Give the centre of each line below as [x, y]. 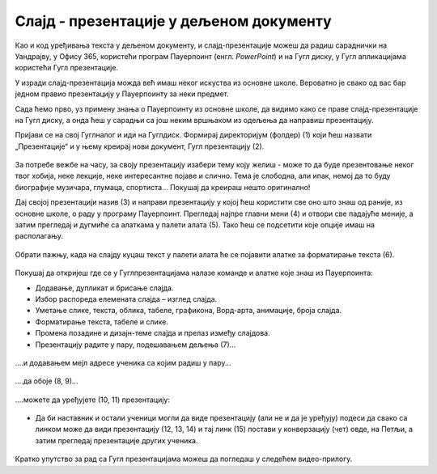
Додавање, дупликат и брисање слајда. [104, 288]
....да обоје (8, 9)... [47, 381]
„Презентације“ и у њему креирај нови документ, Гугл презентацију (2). [140, 146]
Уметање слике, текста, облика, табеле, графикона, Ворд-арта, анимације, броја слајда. [189, 311]
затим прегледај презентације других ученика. [117, 440]
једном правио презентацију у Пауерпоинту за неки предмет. [122, 94]
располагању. [39, 236]
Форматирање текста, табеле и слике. [102, 322]
